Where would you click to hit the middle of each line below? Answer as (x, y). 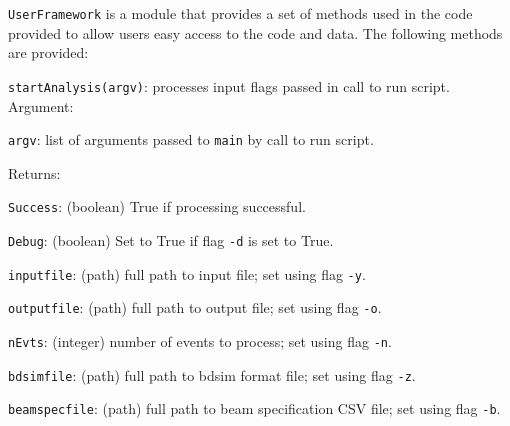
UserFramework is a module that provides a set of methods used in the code (240, 13)
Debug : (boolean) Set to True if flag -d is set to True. (171, 240)
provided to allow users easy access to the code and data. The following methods (255, 32)
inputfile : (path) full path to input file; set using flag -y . (187, 273)
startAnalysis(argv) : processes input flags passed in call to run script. (229, 85)
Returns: (34, 172)
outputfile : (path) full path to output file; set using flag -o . (195, 307)
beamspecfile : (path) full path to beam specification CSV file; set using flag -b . (254, 408)
